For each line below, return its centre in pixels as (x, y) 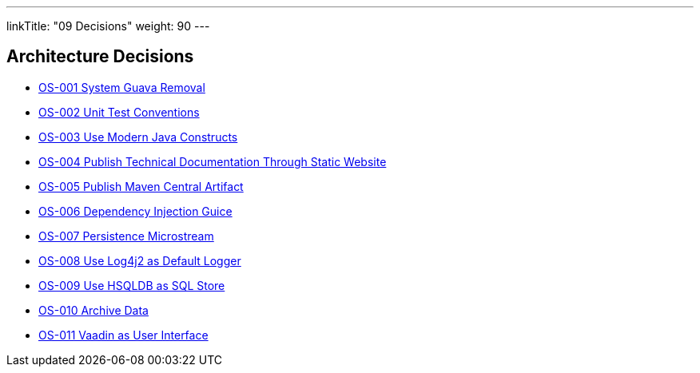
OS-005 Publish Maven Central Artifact (141, 186)
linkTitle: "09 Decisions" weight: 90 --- (108, 26)
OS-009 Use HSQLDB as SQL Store (132, 285)
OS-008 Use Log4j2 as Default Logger (140, 260)
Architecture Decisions (100, 57)
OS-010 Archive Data (93, 310)
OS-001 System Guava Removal (122, 87)
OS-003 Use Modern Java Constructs (138, 137)
